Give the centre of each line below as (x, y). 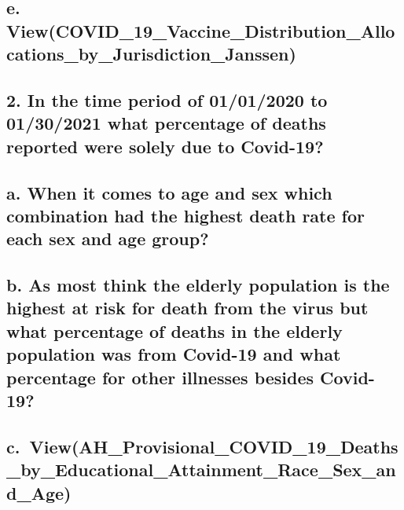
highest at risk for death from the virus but (187, 308)
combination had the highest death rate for (185, 215)
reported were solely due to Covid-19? (165, 146)
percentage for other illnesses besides (160, 377)
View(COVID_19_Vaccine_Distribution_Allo (201, 30)
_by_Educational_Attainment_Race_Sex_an (201, 470)
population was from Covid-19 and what (174, 354)
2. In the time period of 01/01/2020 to (167, 99)
